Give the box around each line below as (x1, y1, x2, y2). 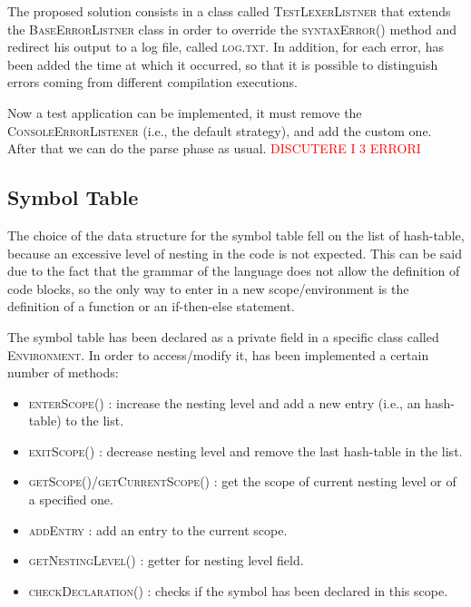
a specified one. (28, 490, 113, 509)
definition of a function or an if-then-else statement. (7, 297, 295, 316)
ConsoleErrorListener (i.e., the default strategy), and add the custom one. (7, 121, 432, 140)
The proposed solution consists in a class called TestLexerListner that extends (7, 2, 451, 20)
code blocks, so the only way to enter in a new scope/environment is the (7, 279, 409, 298)
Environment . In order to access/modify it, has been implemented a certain (7, 345, 429, 364)
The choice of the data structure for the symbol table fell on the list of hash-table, (7, 225, 465, 244)
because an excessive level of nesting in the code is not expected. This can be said (7, 243, 462, 262)
